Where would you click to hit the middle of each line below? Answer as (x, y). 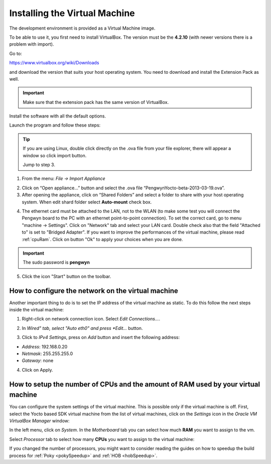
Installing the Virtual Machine (72, 13)
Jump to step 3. (39, 165)
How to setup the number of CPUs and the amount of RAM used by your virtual (135, 384)
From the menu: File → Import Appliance (63, 179)
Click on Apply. (37, 370)
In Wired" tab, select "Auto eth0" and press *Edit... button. (82, 328)
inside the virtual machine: (37, 310)
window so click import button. (55, 155)
